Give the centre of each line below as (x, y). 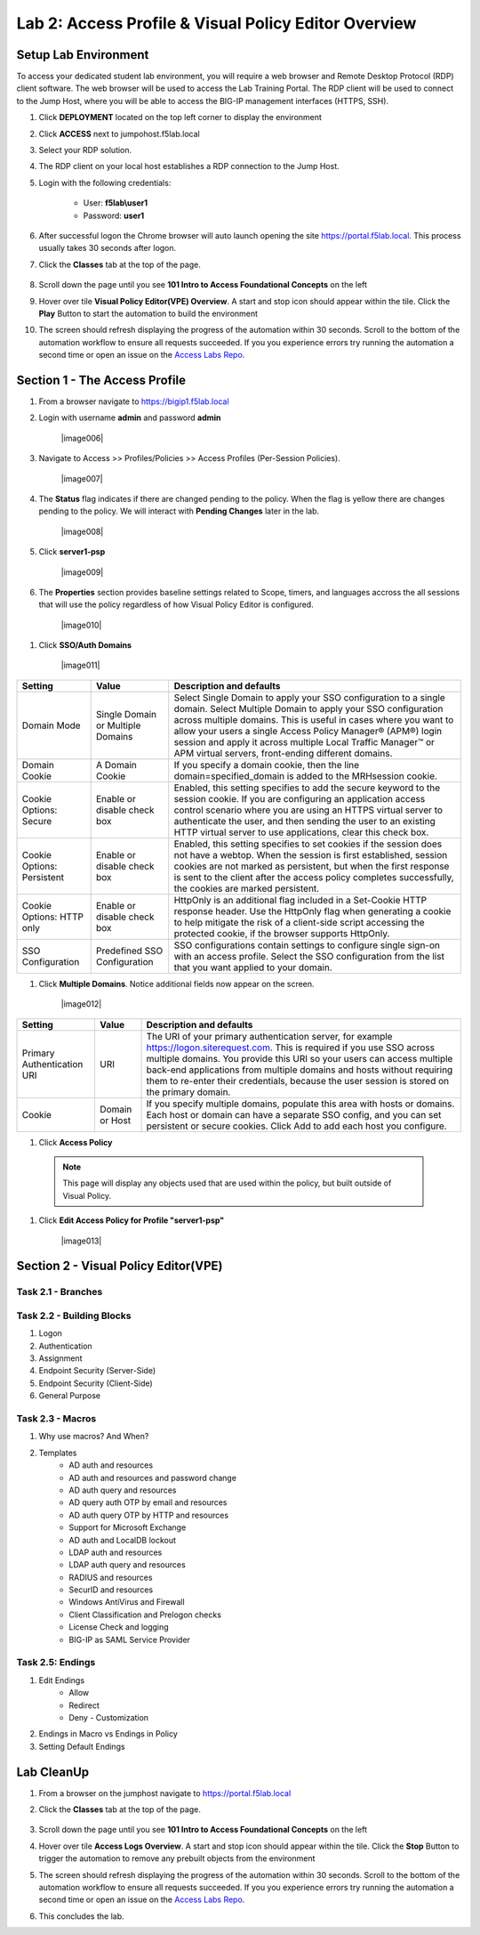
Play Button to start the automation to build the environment (148, 313)
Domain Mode (51, 725)
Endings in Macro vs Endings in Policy (108, 1734)
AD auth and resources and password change (153, 1478)
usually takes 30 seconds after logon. (108, 248)
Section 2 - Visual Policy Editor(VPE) (120, 1266)
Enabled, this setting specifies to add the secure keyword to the (307, 788)
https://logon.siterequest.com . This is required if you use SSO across (291, 1048)
